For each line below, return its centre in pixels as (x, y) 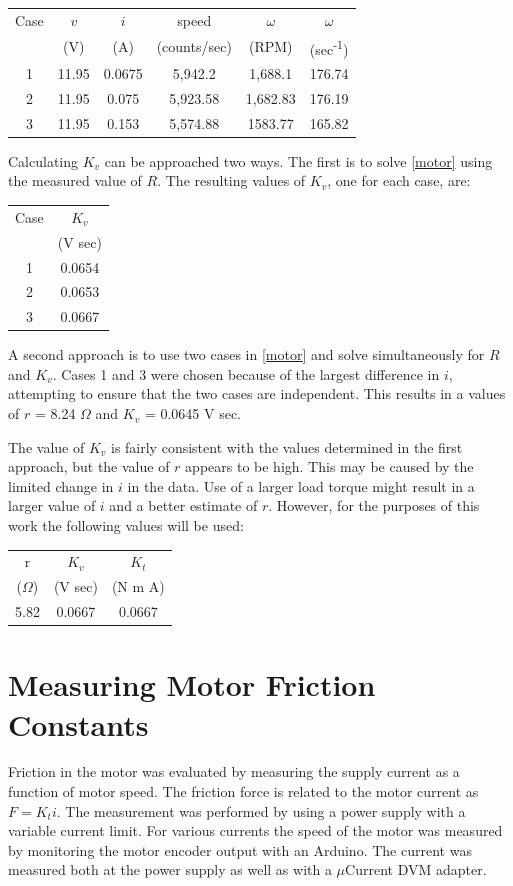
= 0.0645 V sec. (192, 413)
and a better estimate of (183, 505)
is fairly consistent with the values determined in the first (286, 446)
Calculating (43, 160)
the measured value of (75, 180)
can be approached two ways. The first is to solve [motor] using (298, 160)
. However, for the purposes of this (374, 505)
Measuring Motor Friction (192, 684)
